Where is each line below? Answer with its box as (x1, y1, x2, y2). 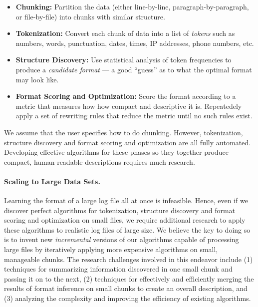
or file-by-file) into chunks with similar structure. (15, 11, 165, 21)
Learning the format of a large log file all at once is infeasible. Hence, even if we (4, 195, 248, 206)
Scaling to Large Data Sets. (4, 176, 100, 186)
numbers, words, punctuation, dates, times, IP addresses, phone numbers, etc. (15, 37, 254, 48)
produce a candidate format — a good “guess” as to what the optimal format (15, 64, 252, 74)
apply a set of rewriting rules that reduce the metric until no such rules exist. (15, 110, 253, 121)
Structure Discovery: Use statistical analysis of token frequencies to (15, 54, 232, 65)
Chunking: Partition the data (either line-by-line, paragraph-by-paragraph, (15, 1, 249, 11)
